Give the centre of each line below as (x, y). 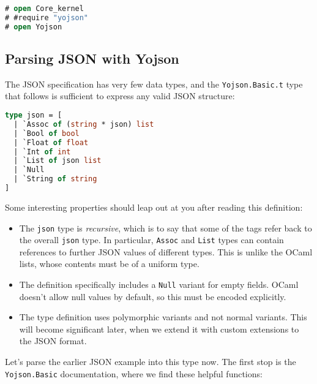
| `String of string (55, 179)
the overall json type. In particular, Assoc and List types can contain (151, 240)
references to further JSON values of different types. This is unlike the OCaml (166, 251)
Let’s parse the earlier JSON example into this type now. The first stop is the (151, 362)
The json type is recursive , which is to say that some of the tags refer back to (166, 228)
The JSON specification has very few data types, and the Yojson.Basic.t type (154, 84)
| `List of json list (58, 161)
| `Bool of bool (47, 133)
